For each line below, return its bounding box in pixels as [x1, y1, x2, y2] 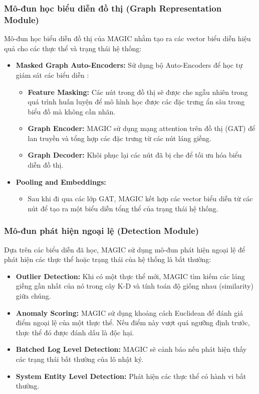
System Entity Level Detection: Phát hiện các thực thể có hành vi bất [16, 370, 246, 381]
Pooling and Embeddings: [16, 176, 106, 187]
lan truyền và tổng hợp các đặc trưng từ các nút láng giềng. [28, 133, 212, 143]
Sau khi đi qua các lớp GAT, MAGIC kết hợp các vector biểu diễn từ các [28, 193, 253, 204]
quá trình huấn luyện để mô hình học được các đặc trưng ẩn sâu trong [28, 96, 245, 107]
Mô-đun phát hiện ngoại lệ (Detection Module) [4, 224, 199, 237]
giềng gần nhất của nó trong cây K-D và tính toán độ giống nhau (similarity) [16, 281, 253, 291]
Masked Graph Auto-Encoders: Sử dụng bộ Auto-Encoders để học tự [16, 60, 242, 70]
